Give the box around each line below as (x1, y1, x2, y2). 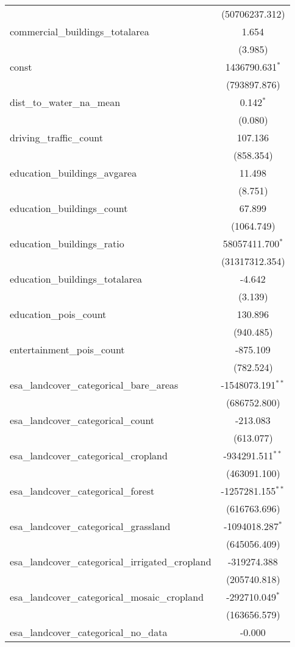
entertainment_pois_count (10, 342, 125, 356)
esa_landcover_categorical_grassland (10, 519, 171, 533)
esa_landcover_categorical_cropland (10, 448, 168, 462)
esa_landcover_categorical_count (10, 413, 155, 427)
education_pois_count (10, 307, 107, 321)
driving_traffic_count (10, 130, 104, 144)
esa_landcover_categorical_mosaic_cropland (10, 590, 204, 604)
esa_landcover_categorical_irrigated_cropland (10, 554, 211, 568)
